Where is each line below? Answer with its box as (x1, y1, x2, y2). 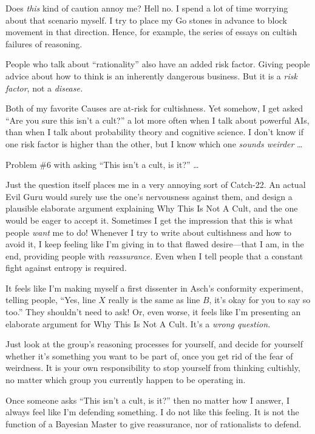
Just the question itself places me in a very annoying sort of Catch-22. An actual (5, 178, 306, 191)
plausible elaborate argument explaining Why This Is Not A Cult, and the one (5, 202, 298, 215)
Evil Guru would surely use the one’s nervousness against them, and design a (5, 190, 293, 202)
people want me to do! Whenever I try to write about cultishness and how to (5, 225, 292, 238)
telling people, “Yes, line (5, 293, 96, 306)
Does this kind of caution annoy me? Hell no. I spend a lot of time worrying (5, 2, 288, 14)
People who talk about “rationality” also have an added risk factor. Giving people (5, 58, 310, 70)
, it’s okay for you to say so (209, 293, 311, 306)
